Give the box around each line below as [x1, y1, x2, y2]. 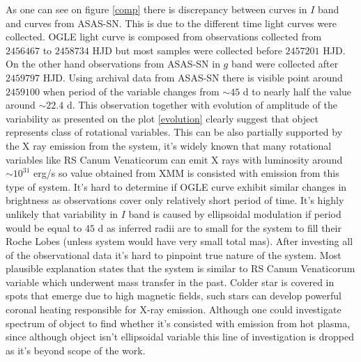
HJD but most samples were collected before [92, 42, 282, 57]
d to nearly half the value [243, 84, 352, 98]
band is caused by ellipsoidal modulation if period [128, 206, 341, 221]
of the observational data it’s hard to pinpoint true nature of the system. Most [6, 247, 341, 262]
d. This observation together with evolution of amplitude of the [66, 97, 337, 112]
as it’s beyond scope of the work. [6, 343, 146, 357]
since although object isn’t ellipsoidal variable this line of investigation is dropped [6, 329, 354, 344]
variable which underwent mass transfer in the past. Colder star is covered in [6, 274, 335, 289]
